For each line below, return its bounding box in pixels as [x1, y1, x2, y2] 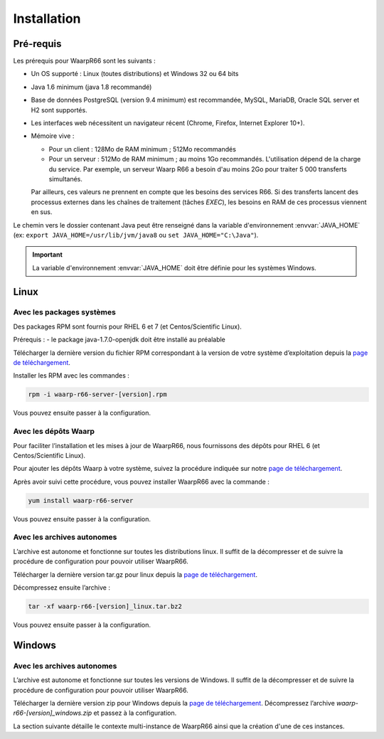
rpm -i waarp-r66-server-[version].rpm [28, 390, 167, 398]
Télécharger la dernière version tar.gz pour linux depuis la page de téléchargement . [13, 570, 257, 579]
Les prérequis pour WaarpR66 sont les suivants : [13, 57, 156, 65]
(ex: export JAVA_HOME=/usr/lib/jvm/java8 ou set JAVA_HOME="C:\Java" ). [13, 230, 259, 239]
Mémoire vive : [31, 132, 75, 140]
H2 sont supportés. [31, 105, 88, 114]
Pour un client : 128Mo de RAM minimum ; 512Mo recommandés [48, 144, 236, 153]
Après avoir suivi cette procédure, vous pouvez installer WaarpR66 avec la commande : [13, 477, 270, 486]
